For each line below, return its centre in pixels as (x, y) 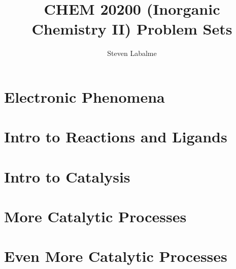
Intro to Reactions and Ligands (116, 137)
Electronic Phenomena (85, 96)
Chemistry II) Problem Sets (132, 29)
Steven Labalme (132, 53)
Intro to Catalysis (67, 176)
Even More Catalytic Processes (116, 256)
